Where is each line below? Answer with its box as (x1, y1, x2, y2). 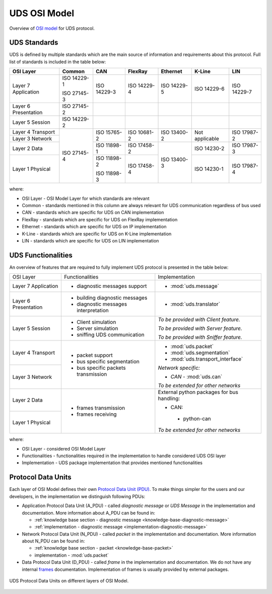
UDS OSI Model (9, 8, 75, 19)
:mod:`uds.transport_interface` (170, 356, 243, 363)
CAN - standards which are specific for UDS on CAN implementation (22, 210, 164, 216)
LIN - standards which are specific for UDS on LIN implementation (22, 237, 159, 243)
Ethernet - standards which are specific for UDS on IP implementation (22, 224, 167, 230)
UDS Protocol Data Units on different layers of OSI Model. (9, 578, 129, 584)
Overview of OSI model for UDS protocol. (9, 25, 95, 31)
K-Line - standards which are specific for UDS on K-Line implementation (22, 230, 172, 237)
